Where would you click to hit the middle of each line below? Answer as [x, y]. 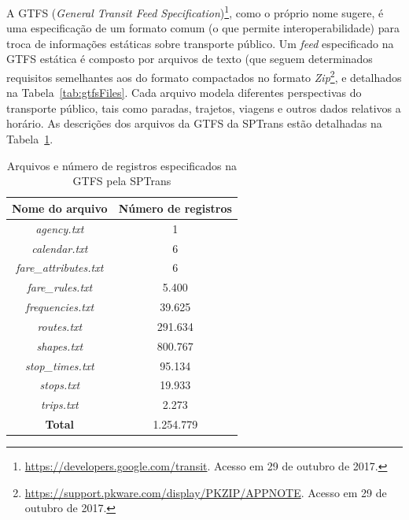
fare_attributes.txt [60, 267]
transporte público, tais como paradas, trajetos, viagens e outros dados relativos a [204, 108]
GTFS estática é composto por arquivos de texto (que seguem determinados [190, 59]
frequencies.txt [60, 307]
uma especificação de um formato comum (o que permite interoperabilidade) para [203, 28]
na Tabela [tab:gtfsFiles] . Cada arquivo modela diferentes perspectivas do [184, 93]
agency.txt [60, 228]
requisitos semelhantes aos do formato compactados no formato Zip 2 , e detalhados [204, 76]
